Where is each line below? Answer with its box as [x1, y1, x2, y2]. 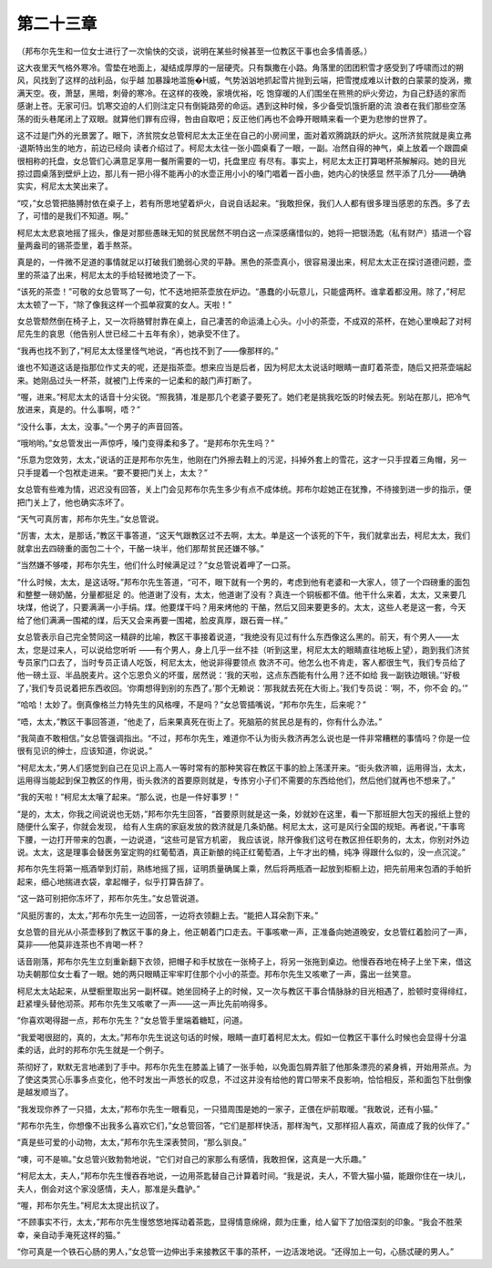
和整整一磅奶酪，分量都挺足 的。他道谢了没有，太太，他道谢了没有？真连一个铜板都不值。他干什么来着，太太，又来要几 [16, 589, 466, 600]
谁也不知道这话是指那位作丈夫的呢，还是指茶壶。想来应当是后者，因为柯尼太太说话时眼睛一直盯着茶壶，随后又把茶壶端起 [16, 362, 472, 373]
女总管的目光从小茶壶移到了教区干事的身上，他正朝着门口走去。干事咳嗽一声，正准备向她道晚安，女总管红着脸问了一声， [16, 926, 472, 937]
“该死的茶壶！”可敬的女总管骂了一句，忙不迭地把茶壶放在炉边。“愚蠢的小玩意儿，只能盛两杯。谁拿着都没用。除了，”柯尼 [16, 286, 466, 297]
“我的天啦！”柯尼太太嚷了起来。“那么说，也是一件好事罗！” [16, 791, 239, 802]
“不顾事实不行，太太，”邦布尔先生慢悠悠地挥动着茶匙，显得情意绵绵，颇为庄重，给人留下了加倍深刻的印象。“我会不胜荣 [16, 1217, 463, 1228]
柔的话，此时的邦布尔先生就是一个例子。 [16, 1045, 169, 1056]
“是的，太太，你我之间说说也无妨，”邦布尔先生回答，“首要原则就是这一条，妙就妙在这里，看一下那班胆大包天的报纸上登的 [16, 808, 471, 820]
